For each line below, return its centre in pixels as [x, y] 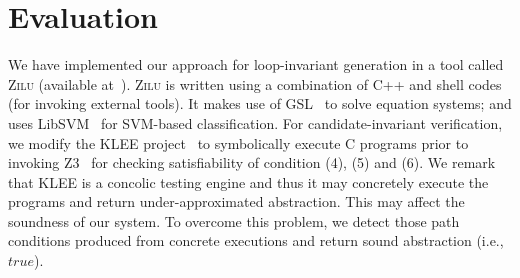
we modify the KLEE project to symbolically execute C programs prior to [238, 142]
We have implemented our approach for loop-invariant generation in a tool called [256, 64]
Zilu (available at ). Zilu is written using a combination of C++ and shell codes [255, 83]
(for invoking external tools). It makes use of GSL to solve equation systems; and [260, 103]
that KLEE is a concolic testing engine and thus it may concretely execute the [248, 181]
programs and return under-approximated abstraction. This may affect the [236, 201]
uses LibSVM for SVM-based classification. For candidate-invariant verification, [255, 122]
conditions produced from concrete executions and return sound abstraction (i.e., [256, 240]
